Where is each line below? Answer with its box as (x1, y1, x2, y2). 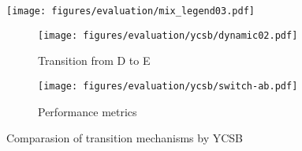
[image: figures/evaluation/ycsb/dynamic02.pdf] (38, 29, 298, 41)
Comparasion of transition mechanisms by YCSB (6, 130, 244, 146)
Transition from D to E (38, 52, 151, 69)
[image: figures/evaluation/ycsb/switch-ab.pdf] (38, 80, 298, 92)
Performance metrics (38, 103, 137, 119)
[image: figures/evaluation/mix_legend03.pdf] (6, 6, 255, 17)
